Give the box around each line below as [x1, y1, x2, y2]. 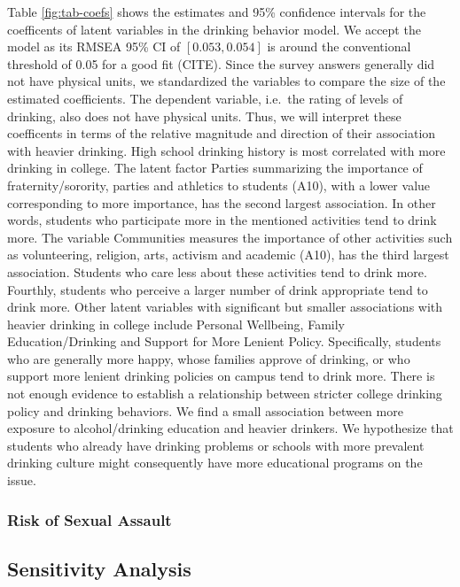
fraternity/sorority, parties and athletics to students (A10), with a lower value [7, 175, 431, 194]
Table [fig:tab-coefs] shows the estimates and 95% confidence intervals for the [7, 3, 426, 20]
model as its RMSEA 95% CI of [7, 37, 181, 56]
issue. [7, 471, 36, 490]
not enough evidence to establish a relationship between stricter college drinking [7, 384, 442, 403]
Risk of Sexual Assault [7, 508, 172, 530]
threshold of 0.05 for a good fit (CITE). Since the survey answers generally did [7, 54, 435, 73]
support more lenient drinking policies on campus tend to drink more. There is [7, 367, 435, 385]
